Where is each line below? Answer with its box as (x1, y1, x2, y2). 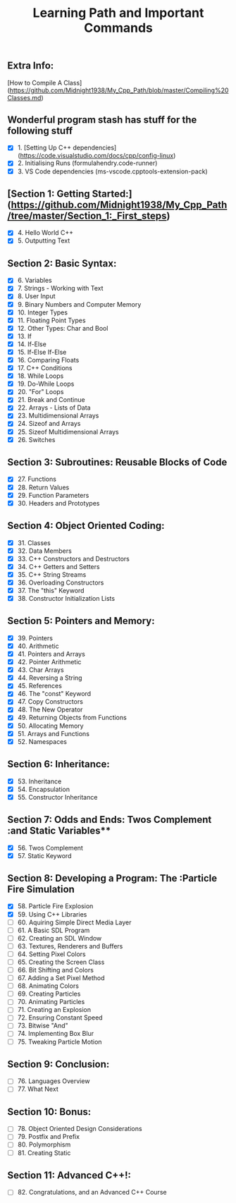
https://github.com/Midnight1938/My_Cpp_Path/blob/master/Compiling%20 (9, 86, 229, 94)
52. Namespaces (17, 737, 67, 745)
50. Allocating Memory (17, 721, 84, 730)
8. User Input (17, 292, 56, 300)
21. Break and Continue (17, 396, 86, 404)
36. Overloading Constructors (17, 578, 104, 587)
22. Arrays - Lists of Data (17, 403, 91, 412)
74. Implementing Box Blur (17, 1030, 94, 1038)
